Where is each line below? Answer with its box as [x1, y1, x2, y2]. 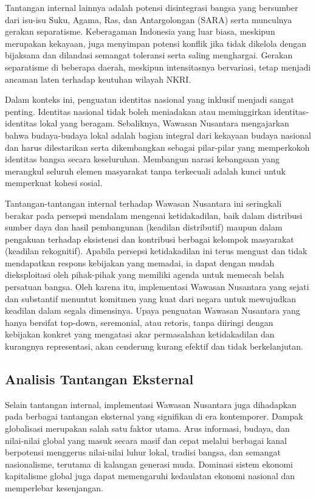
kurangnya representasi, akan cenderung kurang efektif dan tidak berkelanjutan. [5, 340, 303, 353]
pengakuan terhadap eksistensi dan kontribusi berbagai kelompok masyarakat [5, 232, 294, 245]
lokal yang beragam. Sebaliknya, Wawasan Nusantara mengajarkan [39, 117, 289, 130]
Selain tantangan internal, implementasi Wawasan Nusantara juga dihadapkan [5, 398, 297, 410]
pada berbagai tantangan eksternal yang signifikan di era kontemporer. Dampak [5, 410, 303, 423]
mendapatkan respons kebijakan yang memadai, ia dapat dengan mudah [5, 256, 275, 269]
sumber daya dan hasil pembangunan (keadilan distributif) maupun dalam [5, 221, 283, 233]
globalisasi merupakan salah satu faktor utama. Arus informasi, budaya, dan [5, 422, 290, 435]
